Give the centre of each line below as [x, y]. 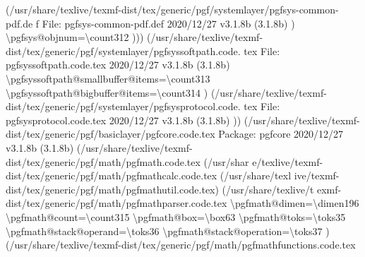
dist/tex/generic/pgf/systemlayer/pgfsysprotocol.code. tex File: [143, 106]
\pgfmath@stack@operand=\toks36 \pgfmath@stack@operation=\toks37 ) [168, 231]
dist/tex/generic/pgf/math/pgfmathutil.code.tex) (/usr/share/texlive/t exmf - [174, 189]
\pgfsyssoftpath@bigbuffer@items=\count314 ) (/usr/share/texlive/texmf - [166, 92]
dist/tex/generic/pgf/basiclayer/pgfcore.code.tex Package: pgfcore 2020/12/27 [175, 134]
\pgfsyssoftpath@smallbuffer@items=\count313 [108, 78]
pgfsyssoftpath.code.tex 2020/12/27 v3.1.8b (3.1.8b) [118, 65]
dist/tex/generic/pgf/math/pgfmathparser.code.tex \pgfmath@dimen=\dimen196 [182, 203]
